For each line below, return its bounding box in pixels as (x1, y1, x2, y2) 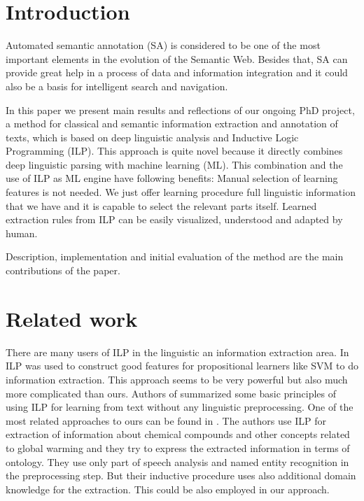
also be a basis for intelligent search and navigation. (6, 78, 228, 93)
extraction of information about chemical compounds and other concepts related (6, 427, 350, 442)
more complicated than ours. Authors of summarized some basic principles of (6, 386, 336, 400)
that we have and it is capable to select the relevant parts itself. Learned (6, 198, 317, 213)
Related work (6, 304, 138, 332)
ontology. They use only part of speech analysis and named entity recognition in (6, 454, 349, 469)
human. (6, 225, 38, 240)
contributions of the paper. (6, 263, 120, 278)
